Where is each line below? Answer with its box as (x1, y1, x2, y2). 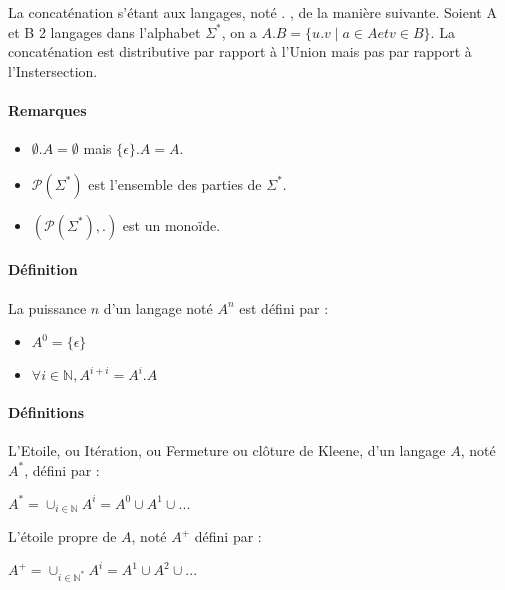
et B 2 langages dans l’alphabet (8, 21, 201, 42)
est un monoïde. (122, 214, 221, 235)
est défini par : (239, 297, 329, 318)
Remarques (8, 99, 87, 120)
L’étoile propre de (8, 526, 117, 547)
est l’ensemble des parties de (88, 173, 262, 194)
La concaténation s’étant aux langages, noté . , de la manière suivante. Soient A (8, 2, 497, 22)
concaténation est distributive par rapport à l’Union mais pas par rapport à (8, 41, 472, 62)
